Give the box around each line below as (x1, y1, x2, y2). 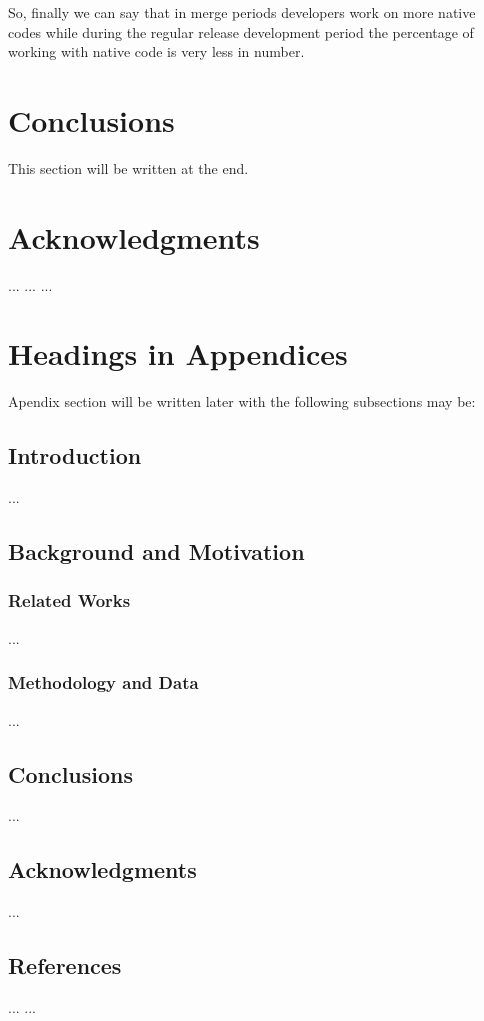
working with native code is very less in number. (8, 41, 305, 62)
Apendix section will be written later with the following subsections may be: (8, 391, 476, 412)
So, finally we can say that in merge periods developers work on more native (8, 2, 476, 22)
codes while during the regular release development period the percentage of (8, 21, 474, 42)
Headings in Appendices (8, 333, 348, 374)
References (8, 950, 122, 981)
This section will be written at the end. (8, 157, 249, 178)
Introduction (8, 440, 142, 471)
